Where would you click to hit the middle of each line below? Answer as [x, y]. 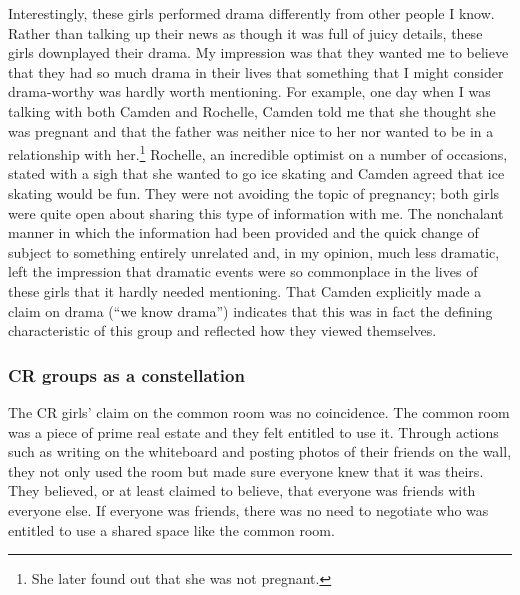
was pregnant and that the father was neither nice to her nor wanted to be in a [251, 130]
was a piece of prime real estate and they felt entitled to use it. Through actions [253, 431]
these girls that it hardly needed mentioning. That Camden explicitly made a [245, 290]
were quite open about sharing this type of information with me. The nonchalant [256, 212]
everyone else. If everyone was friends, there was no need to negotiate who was [248, 509]
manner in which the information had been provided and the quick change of [243, 232]
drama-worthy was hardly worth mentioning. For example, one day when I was [249, 91]
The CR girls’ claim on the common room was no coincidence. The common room [259, 411]
